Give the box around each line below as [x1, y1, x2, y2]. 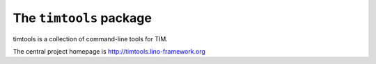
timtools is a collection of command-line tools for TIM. [13, 34, 169, 43]
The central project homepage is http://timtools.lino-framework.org [13, 47, 205, 55]
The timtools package [13, 10, 152, 25]
